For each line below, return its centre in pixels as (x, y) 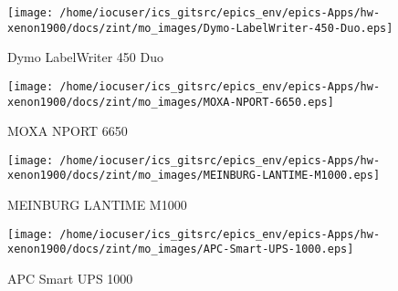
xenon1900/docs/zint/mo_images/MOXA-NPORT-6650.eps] (171, 102)
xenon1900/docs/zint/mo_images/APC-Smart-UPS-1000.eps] (181, 249)
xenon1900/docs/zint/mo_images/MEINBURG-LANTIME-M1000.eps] (194, 176)
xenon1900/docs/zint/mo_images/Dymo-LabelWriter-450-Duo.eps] (200, 28)
